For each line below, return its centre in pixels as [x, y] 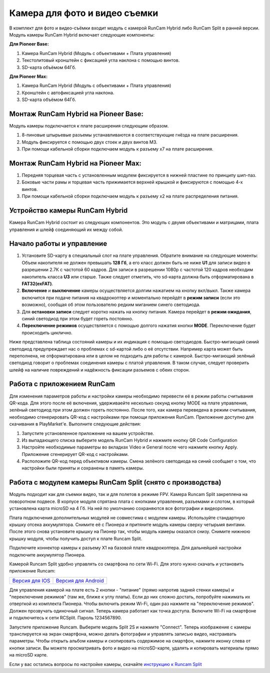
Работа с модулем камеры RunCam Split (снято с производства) [115, 482]
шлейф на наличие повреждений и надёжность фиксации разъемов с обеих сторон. [99, 369]
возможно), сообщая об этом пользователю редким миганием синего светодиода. [111, 304]
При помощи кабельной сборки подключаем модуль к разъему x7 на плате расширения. [117, 149]
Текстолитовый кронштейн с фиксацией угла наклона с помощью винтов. [101, 60]
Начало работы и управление [58, 244]
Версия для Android [80, 580]
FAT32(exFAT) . [37, 283]
